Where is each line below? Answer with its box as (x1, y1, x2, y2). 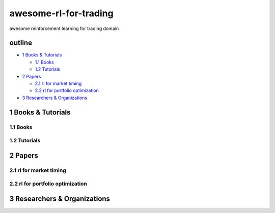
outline (9, 39, 33, 47)
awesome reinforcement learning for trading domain (9, 25, 119, 32)
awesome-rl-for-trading (9, 8, 114, 19)
